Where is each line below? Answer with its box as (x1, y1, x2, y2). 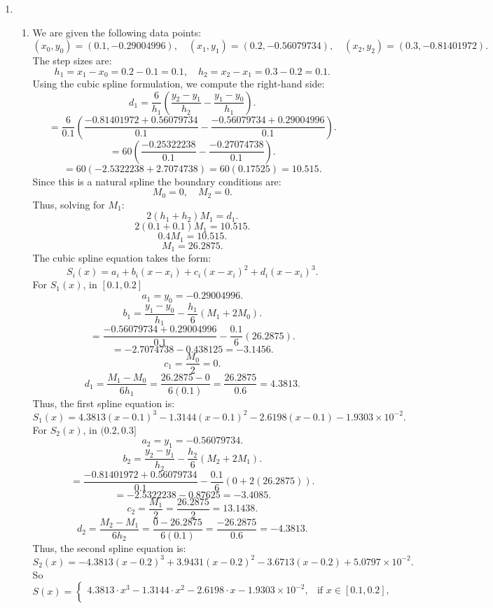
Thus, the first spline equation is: (32, 395, 175, 410)
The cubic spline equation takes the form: (32, 250, 211, 265)
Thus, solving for (32, 197, 105, 211)
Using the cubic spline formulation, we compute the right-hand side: (32, 76, 325, 91)
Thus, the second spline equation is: (32, 540, 186, 555)
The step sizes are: (32, 53, 112, 68)
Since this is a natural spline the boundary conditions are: (32, 174, 282, 188)
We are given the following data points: (32, 24, 202, 39)
